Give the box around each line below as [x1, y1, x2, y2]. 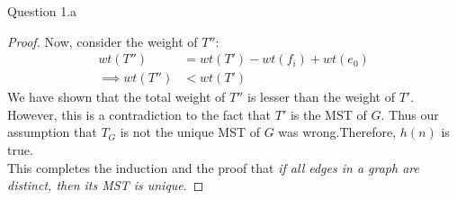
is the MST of [290, 105, 367, 123]
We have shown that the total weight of [7, 87, 226, 106]
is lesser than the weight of [247, 87, 395, 106]
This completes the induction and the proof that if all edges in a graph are [7, 158, 419, 177]
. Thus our [381, 105, 439, 123]
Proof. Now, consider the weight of [7, 32, 198, 50]
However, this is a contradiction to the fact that [7, 105, 272, 123]
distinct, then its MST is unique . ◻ [7, 176, 204, 195]
